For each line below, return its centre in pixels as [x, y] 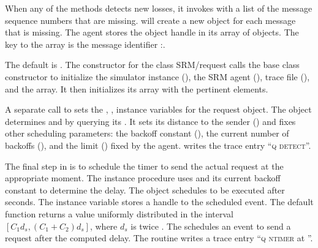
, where [104, 226]
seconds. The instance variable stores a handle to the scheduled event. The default [159, 202]
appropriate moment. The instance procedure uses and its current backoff [143, 178]
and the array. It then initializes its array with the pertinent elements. [137, 88]
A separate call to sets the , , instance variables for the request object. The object [158, 109]
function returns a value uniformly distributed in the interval [119, 213]
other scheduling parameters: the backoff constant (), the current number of [147, 133]
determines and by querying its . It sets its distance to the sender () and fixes [150, 121]
